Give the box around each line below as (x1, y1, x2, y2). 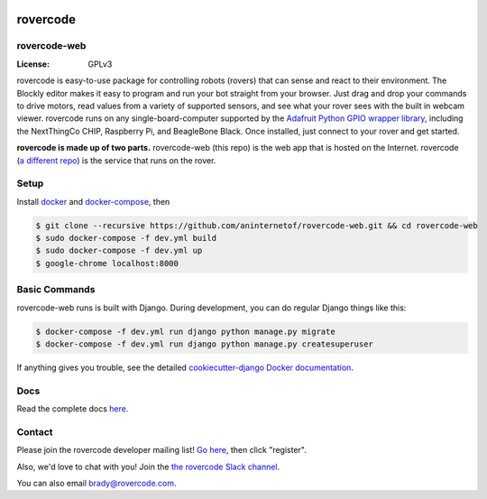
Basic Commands (16, 283, 96, 296)
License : (16, 59, 50, 69)
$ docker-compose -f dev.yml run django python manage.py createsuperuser (35, 338, 374, 349)
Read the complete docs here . (16, 403, 129, 414)
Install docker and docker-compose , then (16, 196, 170, 207)
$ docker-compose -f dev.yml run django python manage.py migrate (35, 326, 335, 337)
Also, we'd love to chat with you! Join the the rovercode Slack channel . (16, 461, 280, 472)
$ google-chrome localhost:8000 (35, 258, 179, 268)
